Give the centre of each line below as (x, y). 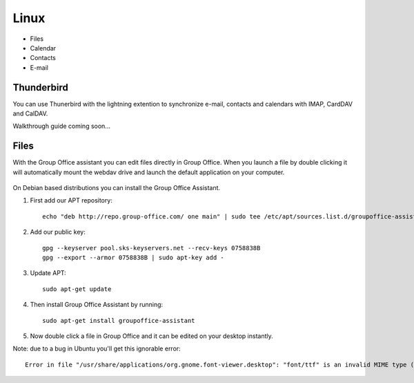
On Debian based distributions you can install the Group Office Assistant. (117, 188)
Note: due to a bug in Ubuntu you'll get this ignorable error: (97, 348)
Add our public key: (58, 232)
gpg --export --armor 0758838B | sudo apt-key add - (133, 258)
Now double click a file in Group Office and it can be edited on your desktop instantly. (151, 336)
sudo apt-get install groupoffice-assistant (119, 320)
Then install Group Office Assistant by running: (97, 305)
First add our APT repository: (71, 200)
